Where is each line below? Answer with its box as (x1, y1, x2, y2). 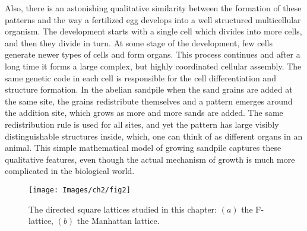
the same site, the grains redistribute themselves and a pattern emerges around (5, 94, 293, 107)
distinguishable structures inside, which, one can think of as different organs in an (5, 129, 303, 142)
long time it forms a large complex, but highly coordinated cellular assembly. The (5, 59, 302, 72)
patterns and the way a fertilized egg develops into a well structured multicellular (5, 13, 301, 26)
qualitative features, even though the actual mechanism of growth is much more (5, 153, 295, 165)
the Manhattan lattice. (77, 214, 160, 227)
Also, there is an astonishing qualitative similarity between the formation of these (5, 2, 302, 14)
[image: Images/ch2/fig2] (29, 185, 131, 194)
